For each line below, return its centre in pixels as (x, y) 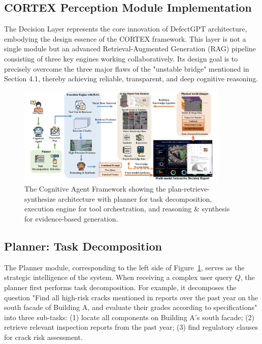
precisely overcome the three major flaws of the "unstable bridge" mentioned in (127, 68)
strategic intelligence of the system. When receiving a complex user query (118, 277)
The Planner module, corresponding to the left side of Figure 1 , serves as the (124, 267)
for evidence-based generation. (71, 219)
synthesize (40, 198)
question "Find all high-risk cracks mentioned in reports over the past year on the (131, 297)
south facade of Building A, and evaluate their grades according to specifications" (131, 307)
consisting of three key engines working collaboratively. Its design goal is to (121, 58)
